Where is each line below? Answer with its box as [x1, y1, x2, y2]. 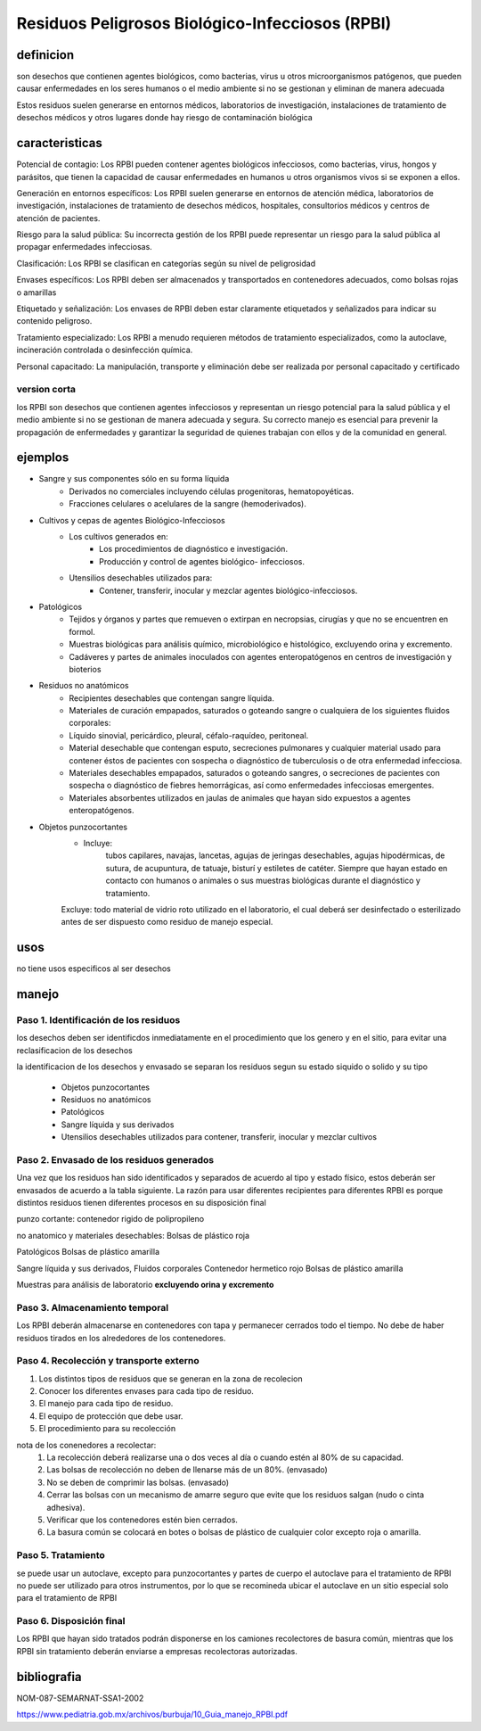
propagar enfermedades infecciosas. [16, 242, 153, 252]
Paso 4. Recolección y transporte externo [16, 1355, 200, 1367]
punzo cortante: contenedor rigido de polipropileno [16, 1214, 205, 1224]
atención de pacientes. [16, 212, 101, 223]
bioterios [69, 664, 102, 674]
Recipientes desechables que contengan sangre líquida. [69, 692, 275, 704]
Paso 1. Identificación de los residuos [16, 1014, 181, 1026]
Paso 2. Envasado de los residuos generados [16, 1153, 215, 1166]
